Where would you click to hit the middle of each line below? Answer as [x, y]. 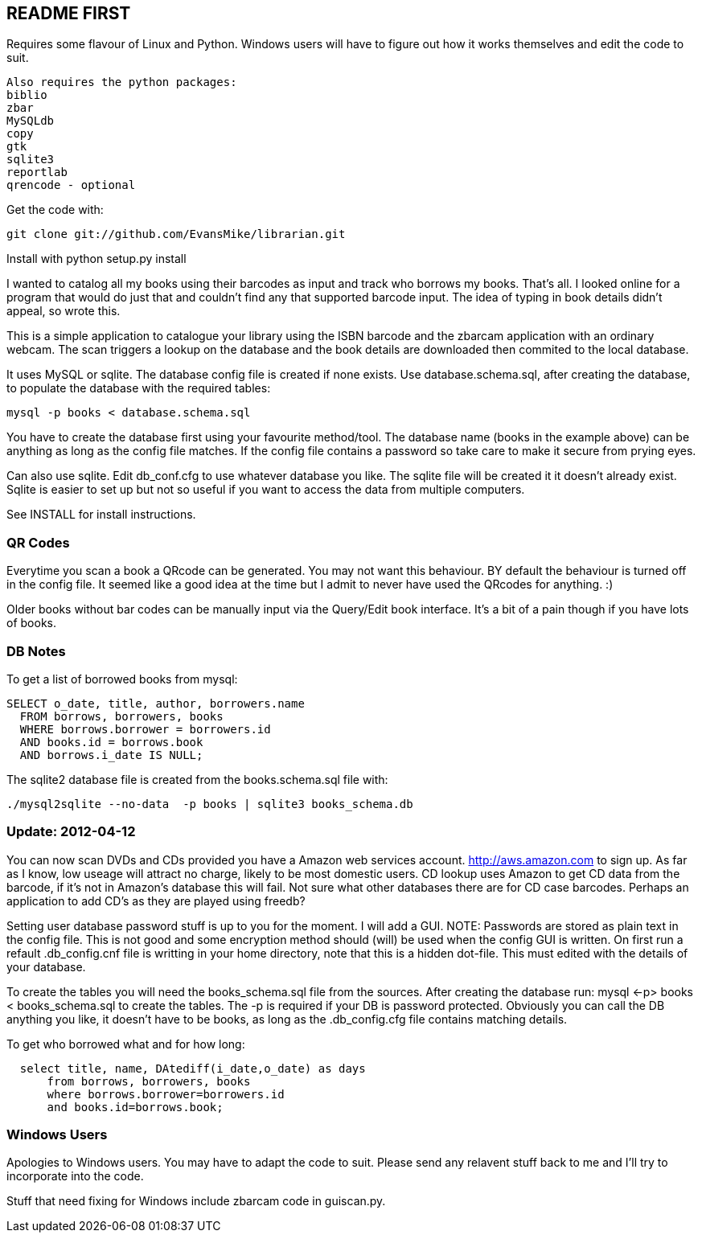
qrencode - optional [71, 185]
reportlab [37, 172]
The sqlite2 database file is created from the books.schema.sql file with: [197, 779]
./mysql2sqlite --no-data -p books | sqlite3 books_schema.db [210, 804]
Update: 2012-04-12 [71, 832]
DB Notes [36, 651]
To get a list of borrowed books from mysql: [122, 679]
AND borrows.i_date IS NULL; [111, 755]
